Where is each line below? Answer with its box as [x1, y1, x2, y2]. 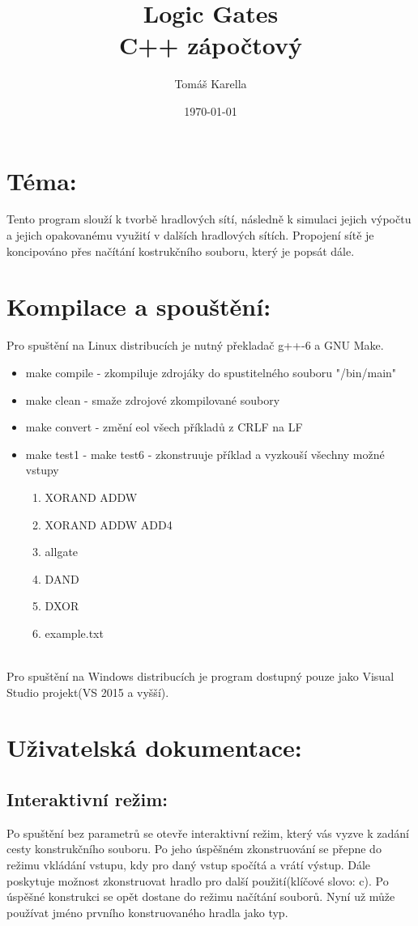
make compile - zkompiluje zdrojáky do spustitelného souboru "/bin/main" [25, 363, 397, 380]
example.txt [45, 624, 104, 641]
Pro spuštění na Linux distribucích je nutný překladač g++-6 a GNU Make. [6, 337, 384, 354]
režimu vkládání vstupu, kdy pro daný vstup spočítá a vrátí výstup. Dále [6, 856, 371, 873]
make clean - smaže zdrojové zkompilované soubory [25, 391, 280, 408]
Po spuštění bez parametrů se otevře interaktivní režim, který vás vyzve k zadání [6, 824, 409, 841]
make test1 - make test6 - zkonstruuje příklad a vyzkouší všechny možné [25, 445, 385, 462]
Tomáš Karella [174, 75, 247, 92]
